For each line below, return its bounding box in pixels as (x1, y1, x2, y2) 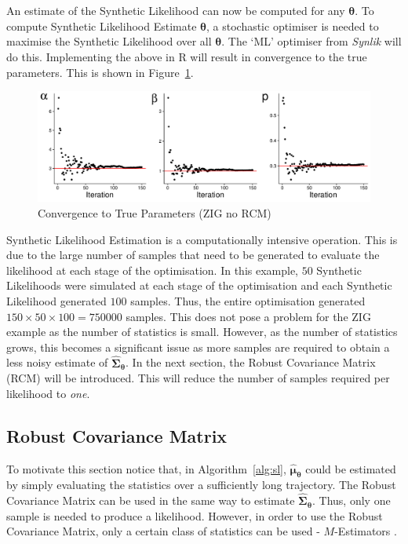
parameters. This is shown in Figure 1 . (6, 64, 194, 80)
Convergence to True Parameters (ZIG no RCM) (38, 204, 271, 221)
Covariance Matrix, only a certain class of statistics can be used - (6, 523, 320, 539)
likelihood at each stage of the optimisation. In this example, (6, 261, 299, 278)
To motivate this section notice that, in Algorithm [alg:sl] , (6, 460, 286, 476)
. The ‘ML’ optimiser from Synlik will (221, 33, 402, 49)
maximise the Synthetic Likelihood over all (6, 33, 212, 49)
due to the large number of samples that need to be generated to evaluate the (6, 246, 380, 263)
